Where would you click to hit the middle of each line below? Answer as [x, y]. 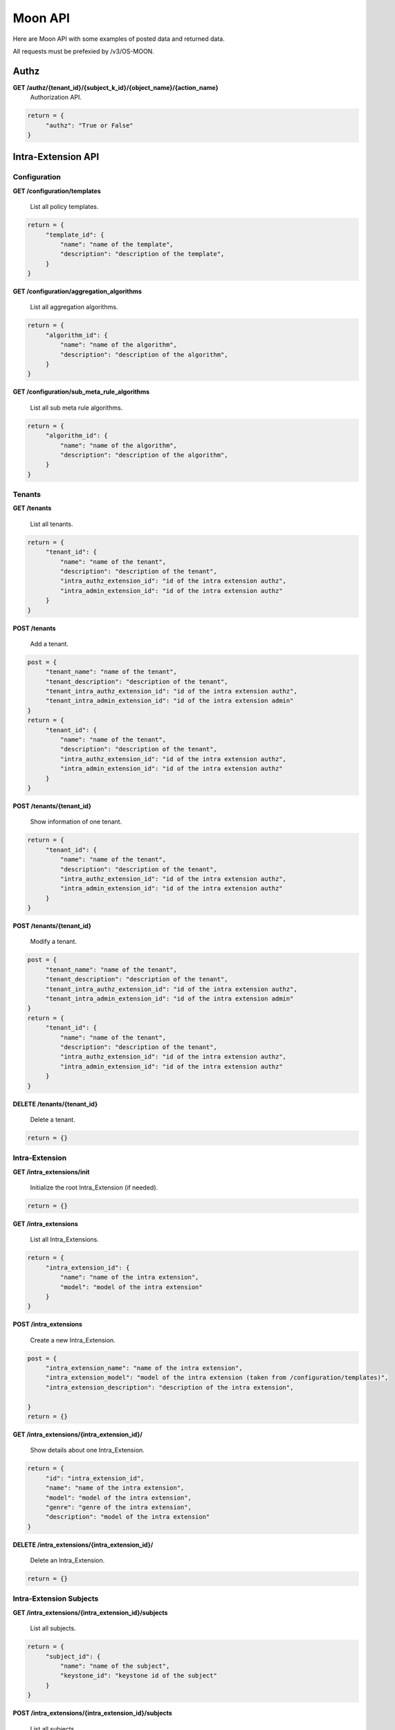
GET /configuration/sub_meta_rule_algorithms [81, 392]
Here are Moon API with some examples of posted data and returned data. [119, 39]
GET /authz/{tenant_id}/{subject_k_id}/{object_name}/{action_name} [116, 87]
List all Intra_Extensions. [65, 1239]
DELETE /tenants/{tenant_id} [55, 1104]
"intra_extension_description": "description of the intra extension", [169, 1387]
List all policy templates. [64, 207]
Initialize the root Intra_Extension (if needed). [94, 1187]
